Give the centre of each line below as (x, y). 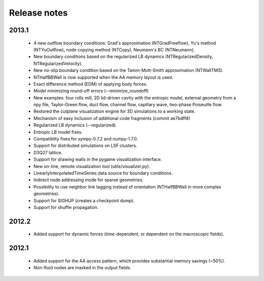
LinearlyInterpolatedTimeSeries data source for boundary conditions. (103, 173)
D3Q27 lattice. (48, 152)
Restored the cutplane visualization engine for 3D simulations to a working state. (114, 111)
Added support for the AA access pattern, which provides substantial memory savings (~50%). (129, 261)
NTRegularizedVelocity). (58, 63)
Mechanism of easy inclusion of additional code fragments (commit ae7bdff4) (112, 118)
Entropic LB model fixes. (58, 132)
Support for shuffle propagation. (66, 207)
